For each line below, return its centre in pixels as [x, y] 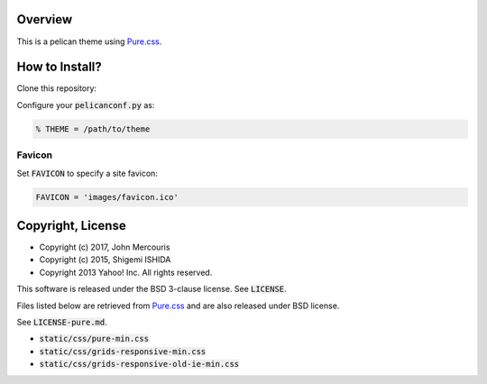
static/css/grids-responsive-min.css [123, 351]
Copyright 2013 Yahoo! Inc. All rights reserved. [126, 272]
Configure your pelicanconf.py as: [86, 105]
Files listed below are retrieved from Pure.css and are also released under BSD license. [178, 306]
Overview [45, 19]
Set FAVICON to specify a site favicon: [87, 173]
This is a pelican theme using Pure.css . [89, 41]
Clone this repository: [57, 88]
